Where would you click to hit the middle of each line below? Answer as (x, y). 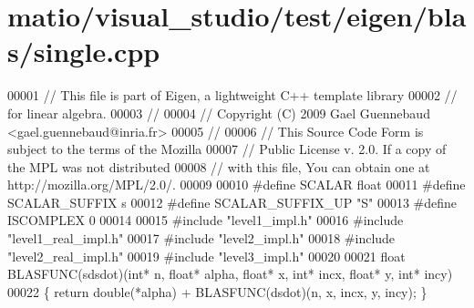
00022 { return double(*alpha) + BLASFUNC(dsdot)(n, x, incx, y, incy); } (217, 291)
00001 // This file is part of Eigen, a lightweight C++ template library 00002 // (232, 95)
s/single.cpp (84, 51)
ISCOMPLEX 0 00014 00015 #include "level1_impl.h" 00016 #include (206, 220)
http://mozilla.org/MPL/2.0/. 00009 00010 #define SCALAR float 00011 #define (237, 185)
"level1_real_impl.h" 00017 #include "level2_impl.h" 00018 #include (201, 238)
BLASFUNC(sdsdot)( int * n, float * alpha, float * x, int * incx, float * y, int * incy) (230, 274)
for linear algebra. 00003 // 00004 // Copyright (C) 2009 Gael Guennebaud (219, 113)
